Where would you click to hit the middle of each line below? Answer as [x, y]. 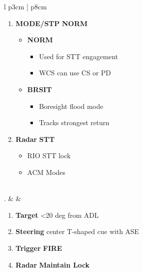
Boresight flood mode [71, 106]
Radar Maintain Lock [53, 264]
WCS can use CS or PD [75, 73]
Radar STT [35, 139]
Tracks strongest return [74, 122]
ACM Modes [46, 172]
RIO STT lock [49, 155]
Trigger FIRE [39, 248]
